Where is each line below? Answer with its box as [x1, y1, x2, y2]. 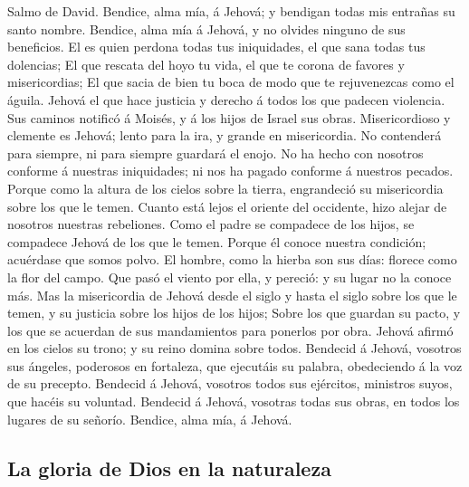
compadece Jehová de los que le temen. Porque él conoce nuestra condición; [7, 232, 426, 251]
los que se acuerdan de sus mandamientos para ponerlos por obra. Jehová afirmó [7, 320, 454, 339]
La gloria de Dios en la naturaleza [7, 454, 331, 482]
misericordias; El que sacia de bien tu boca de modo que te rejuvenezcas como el [7, 72, 455, 91]
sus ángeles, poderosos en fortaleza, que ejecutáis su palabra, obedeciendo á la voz [7, 356, 463, 375]
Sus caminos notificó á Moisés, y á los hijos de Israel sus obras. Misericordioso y [7, 108, 451, 127]
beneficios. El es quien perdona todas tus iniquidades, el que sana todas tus [7, 37, 426, 56]
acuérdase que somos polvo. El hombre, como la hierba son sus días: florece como [7, 250, 457, 269]
